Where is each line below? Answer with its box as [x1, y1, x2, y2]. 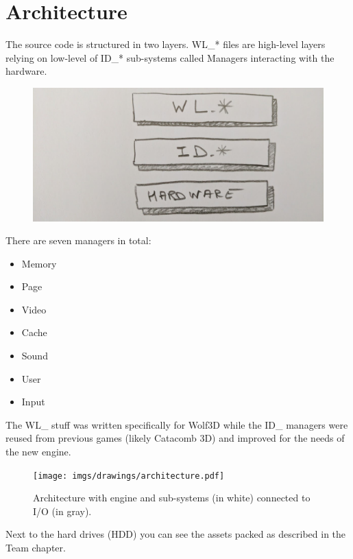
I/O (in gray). [33, 503, 92, 518]
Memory [21, 256, 57, 270]
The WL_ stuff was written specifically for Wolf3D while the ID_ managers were [5, 417, 348, 431]
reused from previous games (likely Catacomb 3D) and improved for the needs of [5, 431, 345, 445]
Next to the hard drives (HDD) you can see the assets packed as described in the [5, 527, 346, 541]
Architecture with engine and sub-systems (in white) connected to [33, 490, 311, 505]
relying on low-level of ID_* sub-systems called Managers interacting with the [5, 50, 334, 64]
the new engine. [5, 444, 71, 459]
